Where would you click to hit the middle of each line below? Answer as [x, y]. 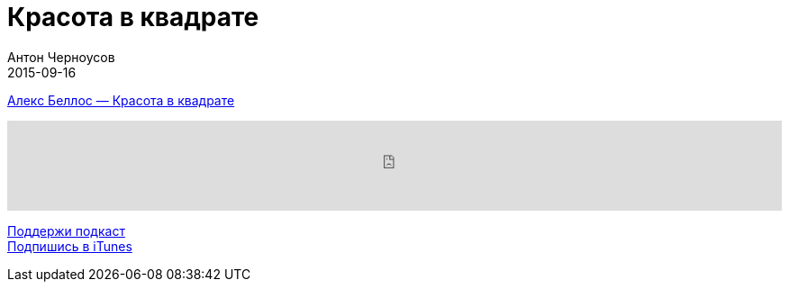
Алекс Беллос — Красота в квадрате [121, 100]
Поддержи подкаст [66, 230]
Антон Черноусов [61, 57]
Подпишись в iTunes [70, 246]
